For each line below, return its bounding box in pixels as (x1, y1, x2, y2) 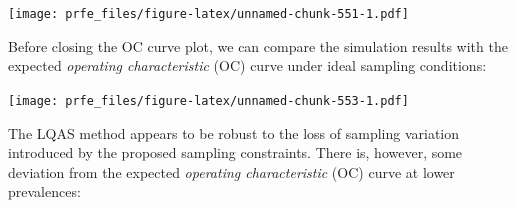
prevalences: (8, 181, 81, 202)
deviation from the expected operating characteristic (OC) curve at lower (8, 161, 455, 182)
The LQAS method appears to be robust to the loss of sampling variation (8, 122, 460, 143)
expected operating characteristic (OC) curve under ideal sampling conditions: (8, 55, 487, 76)
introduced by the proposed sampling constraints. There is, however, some (8, 142, 463, 163)
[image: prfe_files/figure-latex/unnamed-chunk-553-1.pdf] (8, 93, 409, 108)
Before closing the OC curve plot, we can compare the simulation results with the (8, 35, 508, 56)
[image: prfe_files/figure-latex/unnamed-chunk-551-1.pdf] (8, 7, 409, 21)
